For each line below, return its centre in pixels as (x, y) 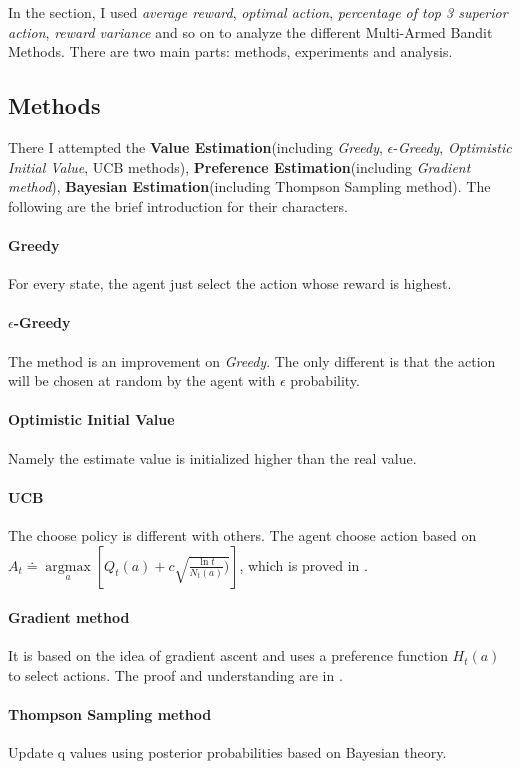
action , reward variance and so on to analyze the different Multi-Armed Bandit (250, 31)
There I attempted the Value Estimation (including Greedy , (195, 146)
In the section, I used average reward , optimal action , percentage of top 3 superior (258, 12)
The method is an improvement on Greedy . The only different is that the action (252, 360)
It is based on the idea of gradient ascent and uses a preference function (228, 655)
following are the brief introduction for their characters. (178, 205)
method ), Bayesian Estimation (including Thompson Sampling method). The (249, 186)
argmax (68, 566)
